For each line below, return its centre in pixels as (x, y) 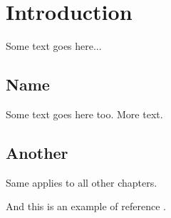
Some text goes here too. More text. (84, 114)
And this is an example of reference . (86, 206)
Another (37, 152)
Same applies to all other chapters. (82, 182)
